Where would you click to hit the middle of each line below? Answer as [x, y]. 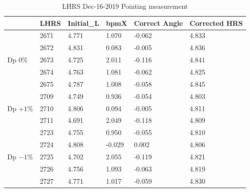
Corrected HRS [216, 23]
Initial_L [84, 23]
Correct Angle [158, 23]
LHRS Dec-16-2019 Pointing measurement [125, 6]
